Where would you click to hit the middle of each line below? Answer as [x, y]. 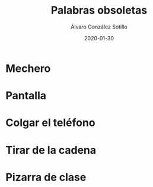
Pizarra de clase [46, 177]
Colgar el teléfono [50, 123]
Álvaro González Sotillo [99, 27]
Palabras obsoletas [99, 10]
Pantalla [26, 96]
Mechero [28, 68]
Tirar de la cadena [51, 150]
